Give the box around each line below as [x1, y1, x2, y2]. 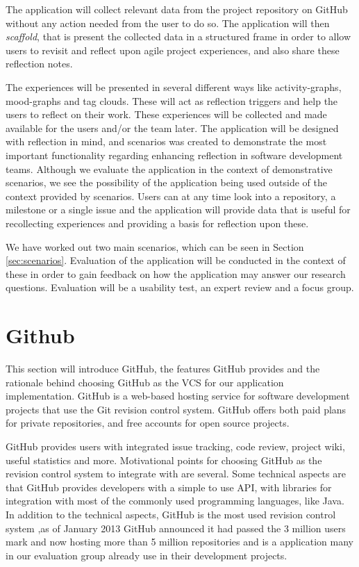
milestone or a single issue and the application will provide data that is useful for [6, 202, 351, 217]
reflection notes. [6, 56, 73, 71]
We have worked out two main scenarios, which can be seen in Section [6, 239, 304, 254]
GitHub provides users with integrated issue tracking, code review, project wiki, [6, 438, 345, 453]
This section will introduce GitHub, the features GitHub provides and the [6, 361, 320, 375]
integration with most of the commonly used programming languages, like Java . [6, 493, 344, 508]
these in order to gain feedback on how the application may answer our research [6, 266, 346, 281]
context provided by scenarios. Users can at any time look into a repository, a [6, 188, 336, 203]
